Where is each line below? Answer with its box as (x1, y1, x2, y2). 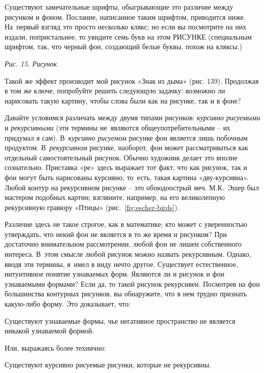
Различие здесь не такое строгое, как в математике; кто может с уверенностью (5, 219, 247, 229)
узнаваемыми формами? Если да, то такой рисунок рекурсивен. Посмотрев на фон (5, 278, 260, 289)
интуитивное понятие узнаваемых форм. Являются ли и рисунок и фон (5, 268, 224, 279)
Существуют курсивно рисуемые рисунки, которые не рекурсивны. (5, 359, 211, 370)
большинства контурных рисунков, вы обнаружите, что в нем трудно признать (5, 288, 247, 299)
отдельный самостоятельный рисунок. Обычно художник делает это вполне (5, 152, 238, 162)
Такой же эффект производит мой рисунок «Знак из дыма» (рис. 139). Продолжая (5, 75, 259, 86)
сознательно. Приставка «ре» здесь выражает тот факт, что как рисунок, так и (5, 162, 247, 173)
